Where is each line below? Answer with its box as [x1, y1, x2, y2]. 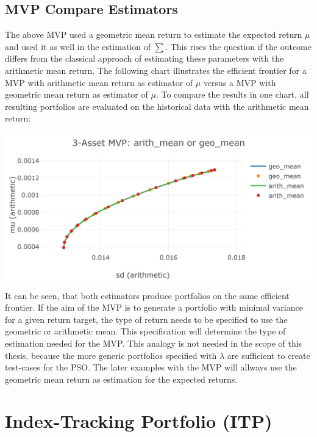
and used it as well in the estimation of [5, 40, 151, 52]
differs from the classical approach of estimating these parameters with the [5, 52, 284, 65]
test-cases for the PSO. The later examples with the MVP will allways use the [5, 361, 297, 374]
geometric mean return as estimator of [5, 88, 148, 101]
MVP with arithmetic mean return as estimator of [5, 76, 193, 88]
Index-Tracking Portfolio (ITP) [5, 408, 272, 433]
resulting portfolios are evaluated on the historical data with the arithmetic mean [5, 99, 309, 112]
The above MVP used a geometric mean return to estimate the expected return [5, 28, 302, 41]
